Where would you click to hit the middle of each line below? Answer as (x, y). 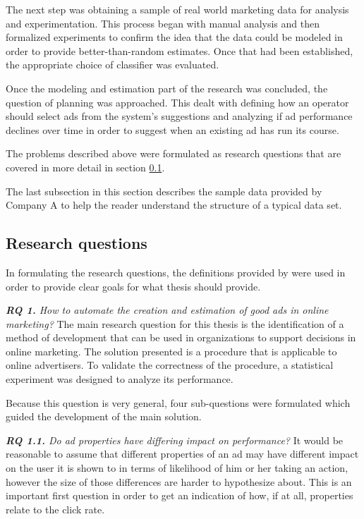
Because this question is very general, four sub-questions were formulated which (178, 402)
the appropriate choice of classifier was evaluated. (113, 65)
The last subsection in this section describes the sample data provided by (164, 191)
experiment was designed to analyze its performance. (120, 379)
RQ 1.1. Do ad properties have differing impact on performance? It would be (175, 440)
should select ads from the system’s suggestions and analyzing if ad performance (179, 116)
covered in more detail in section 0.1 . (85, 167)
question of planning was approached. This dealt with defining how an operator (177, 102)
